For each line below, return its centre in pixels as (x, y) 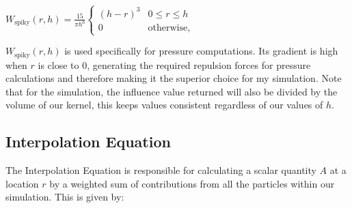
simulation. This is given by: (65, 197)
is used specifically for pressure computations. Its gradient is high (201, 51)
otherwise (168, 28)
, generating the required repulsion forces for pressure (199, 64)
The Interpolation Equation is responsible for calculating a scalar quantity (161, 170)
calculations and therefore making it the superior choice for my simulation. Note (174, 78)
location (22, 183)
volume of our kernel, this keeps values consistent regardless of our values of (164, 105)
